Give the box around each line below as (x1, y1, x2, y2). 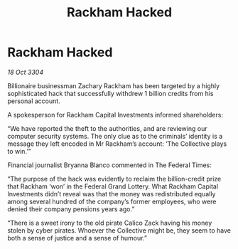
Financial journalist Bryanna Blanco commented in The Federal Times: (7, 161, 212, 169)
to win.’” (7, 147, 31, 155)
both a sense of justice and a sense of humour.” (7, 233, 148, 242)
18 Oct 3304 (7, 68, 44, 76)
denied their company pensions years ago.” (7, 204, 135, 213)
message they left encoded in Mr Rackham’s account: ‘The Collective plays (7, 139, 227, 148)
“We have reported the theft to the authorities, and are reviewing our (7, 124, 207, 132)
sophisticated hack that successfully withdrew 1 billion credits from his (7, 89, 215, 97)
